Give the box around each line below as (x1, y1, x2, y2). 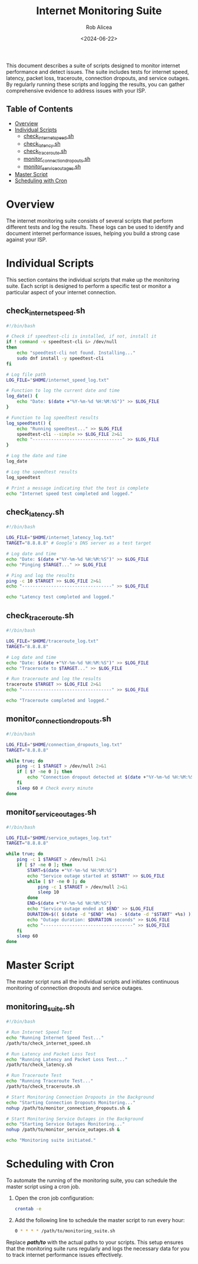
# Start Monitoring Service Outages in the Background (6, 1116, 144, 1122)
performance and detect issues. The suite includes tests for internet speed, (6, 68, 189, 75)
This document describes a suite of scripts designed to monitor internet (6, 62, 180, 69)
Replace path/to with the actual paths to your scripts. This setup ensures (6, 1239, 184, 1246)
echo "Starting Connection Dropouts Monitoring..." (6, 1099, 136, 1105)
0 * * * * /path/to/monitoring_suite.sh (14, 1228, 115, 1234)
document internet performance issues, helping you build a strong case (6, 229, 180, 237)
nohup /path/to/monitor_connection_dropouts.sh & (6, 1105, 131, 1111)
